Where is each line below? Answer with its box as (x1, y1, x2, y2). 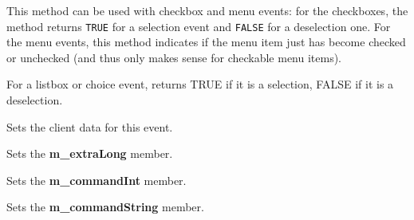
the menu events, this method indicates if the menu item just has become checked (6, 33, 406, 50)
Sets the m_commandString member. (6, 198, 204, 215)
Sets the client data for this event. (6, 118, 173, 135)
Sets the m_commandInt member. (6, 171, 187, 188)
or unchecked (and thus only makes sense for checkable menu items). (6, 49, 342, 65)
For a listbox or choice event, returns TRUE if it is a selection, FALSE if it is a (6, 76, 394, 92)
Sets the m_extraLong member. (6, 145, 173, 162)
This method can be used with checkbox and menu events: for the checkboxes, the (6, 2, 408, 18)
